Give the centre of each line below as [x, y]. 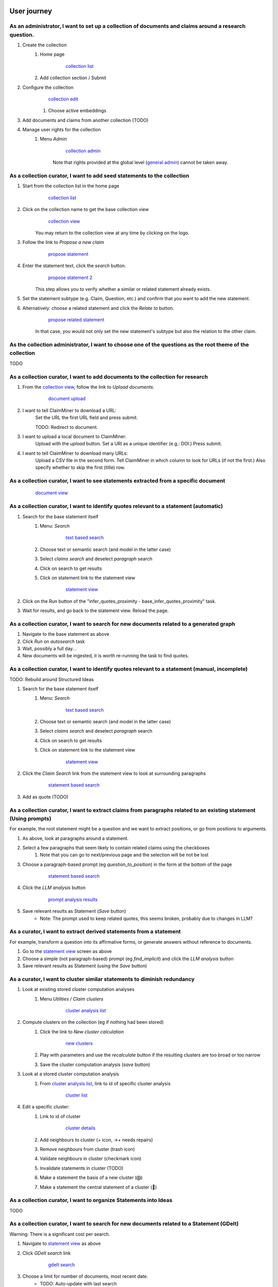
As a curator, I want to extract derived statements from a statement [95, 932]
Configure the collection [48, 87]
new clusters [79, 1043]
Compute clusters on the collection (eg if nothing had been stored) [93, 1022]
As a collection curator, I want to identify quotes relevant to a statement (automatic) [116, 506]
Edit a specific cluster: [46, 1107]
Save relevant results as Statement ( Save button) [74, 911]
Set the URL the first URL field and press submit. [87, 418]
